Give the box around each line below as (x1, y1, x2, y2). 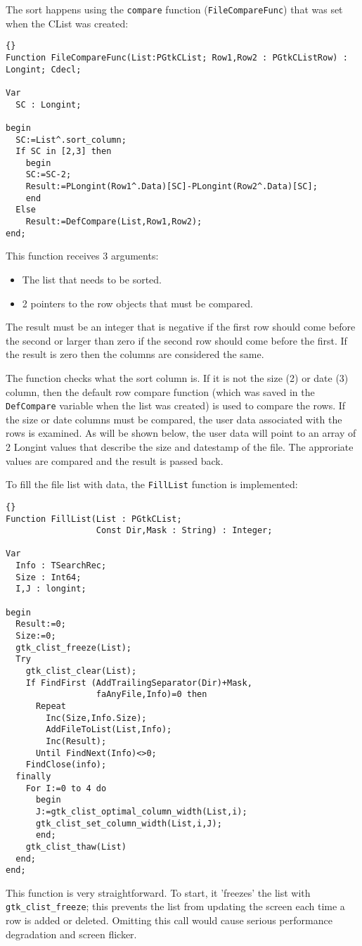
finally (15, 771, 51, 781)
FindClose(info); (25, 760, 107, 770)
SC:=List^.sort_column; (15, 134, 127, 145)
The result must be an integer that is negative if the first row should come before (6, 319, 356, 334)
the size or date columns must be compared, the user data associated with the (6, 411, 342, 426)
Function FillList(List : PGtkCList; (6, 513, 182, 524)
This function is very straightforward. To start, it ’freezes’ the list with (6, 885, 311, 900)
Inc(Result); (46, 736, 107, 746)
